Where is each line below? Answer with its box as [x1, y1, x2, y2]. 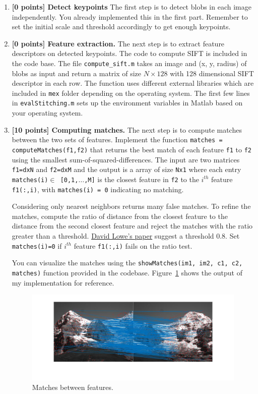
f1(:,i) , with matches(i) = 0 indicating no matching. [12, 184, 184, 194]
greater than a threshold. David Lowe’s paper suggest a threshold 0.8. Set [12, 230, 240, 241]
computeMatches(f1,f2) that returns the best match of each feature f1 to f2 [12, 144, 251, 154]
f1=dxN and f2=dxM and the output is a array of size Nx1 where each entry [12, 164, 241, 175]
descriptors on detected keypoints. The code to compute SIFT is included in [12, 48, 247, 59]
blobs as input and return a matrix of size [12, 68, 142, 78]
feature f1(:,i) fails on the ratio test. [74, 240, 192, 251]
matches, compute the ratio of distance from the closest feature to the [12, 210, 228, 221]
